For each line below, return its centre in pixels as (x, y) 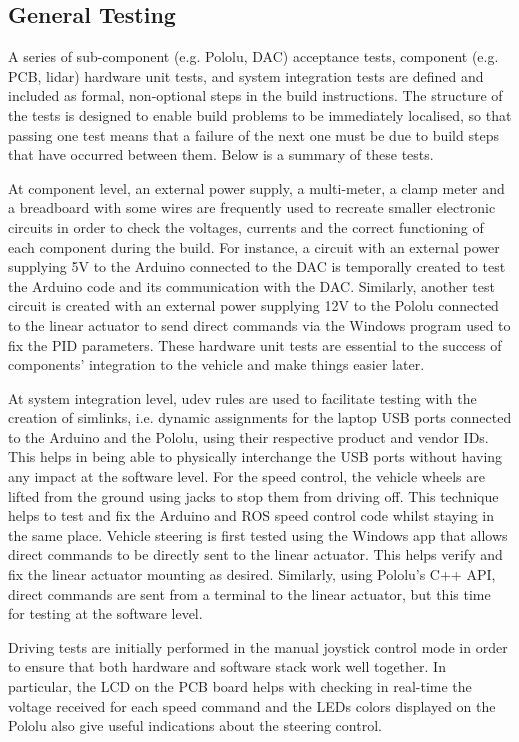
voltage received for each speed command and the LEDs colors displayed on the (252, 705)
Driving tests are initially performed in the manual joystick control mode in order (258, 646)
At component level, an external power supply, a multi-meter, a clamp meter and (256, 187)
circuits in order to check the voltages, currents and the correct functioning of (246, 226)
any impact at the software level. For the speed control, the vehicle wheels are (246, 476)
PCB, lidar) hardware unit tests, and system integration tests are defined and (246, 75)
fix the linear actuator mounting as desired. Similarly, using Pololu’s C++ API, (252, 574)
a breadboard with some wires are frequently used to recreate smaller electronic (252, 207)
